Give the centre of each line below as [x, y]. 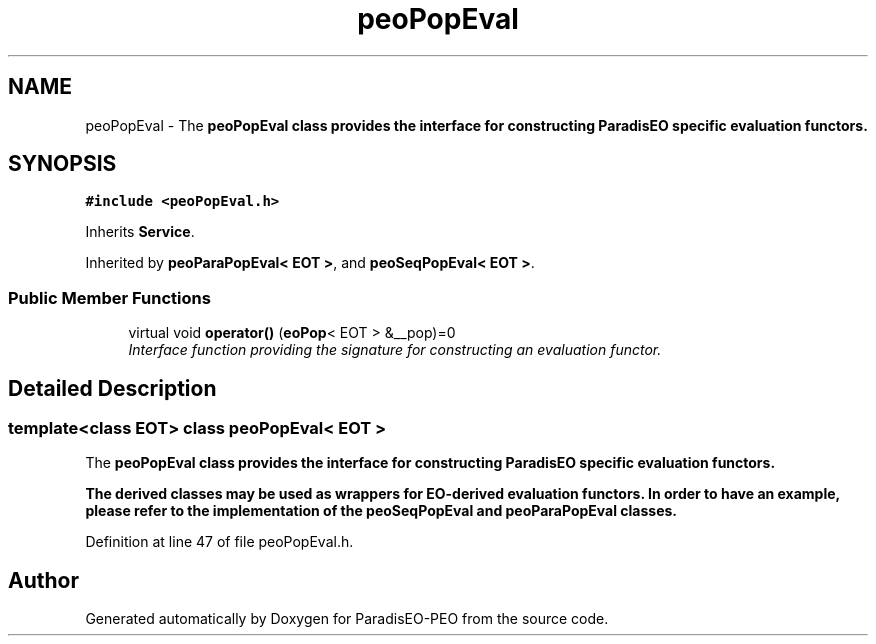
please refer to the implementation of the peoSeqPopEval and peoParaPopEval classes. [381, 511]
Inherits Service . [140, 232]
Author [43, 580]
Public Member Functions [109, 297]
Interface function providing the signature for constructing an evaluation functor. [395, 350]
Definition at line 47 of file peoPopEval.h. [219, 542]
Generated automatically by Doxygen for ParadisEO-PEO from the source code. [347, 619]
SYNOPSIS [62, 164]
